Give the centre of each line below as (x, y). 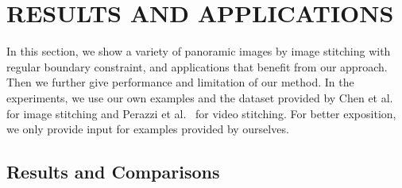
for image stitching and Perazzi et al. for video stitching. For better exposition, (201, 113)
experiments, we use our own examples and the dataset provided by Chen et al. (200, 97)
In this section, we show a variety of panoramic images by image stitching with (199, 51)
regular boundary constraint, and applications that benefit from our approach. (197, 66)
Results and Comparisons (113, 172)
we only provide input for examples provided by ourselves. (148, 129)
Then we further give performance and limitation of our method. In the (180, 82)
